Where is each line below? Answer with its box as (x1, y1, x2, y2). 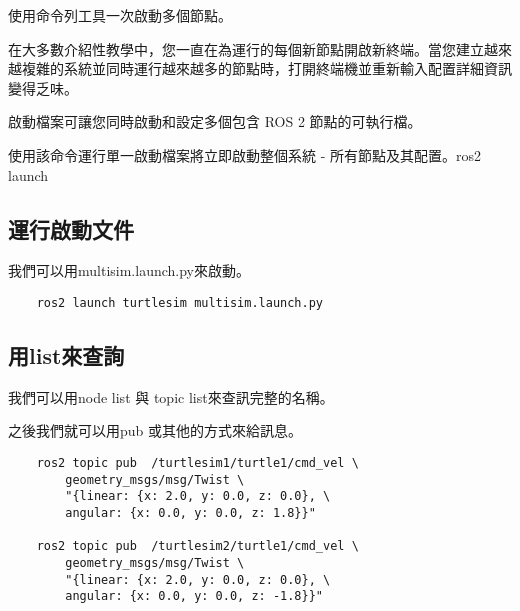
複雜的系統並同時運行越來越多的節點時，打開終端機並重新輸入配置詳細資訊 (21, 58, 512, 79)
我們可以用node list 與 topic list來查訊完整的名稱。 (8, 386, 334, 407)
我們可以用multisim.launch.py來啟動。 (8, 260, 250, 281)
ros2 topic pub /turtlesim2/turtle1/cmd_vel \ (36, 539, 359, 554)
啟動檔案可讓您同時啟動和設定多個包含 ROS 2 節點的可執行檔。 (8, 111, 422, 132)
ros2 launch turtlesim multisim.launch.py (36, 295, 323, 310)
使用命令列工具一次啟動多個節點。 (8, 5, 232, 25)
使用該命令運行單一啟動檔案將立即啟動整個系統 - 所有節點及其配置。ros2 (8, 144, 481, 165)
